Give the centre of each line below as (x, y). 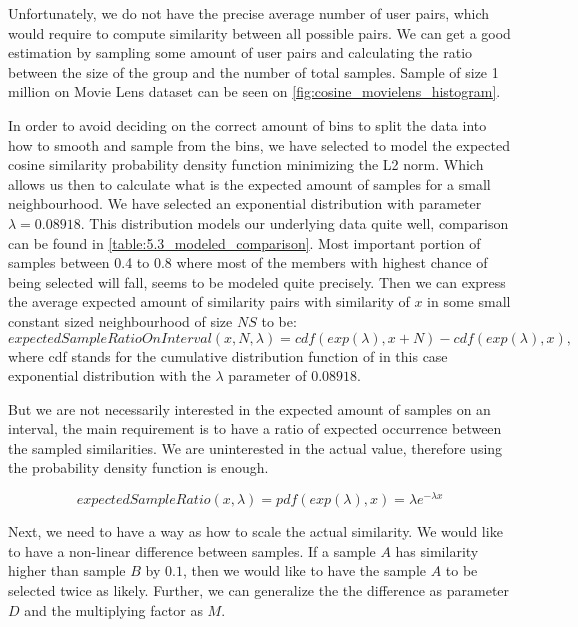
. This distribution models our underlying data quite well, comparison (294, 222)
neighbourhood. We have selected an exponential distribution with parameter (245, 203)
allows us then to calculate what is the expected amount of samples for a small (249, 183)
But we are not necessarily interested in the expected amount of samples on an (249, 408)
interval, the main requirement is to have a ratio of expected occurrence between (255, 428)
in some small (469, 301)
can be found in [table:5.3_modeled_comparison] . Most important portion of (244, 242)
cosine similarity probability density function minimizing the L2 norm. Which (246, 164)
